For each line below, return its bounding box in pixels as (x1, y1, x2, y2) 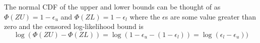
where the (129, 11, 160, 21)
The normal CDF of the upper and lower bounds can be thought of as (4, 1, 221, 11)
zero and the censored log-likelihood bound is (4, 21, 144, 31)
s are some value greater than (165, 11, 256, 21)
